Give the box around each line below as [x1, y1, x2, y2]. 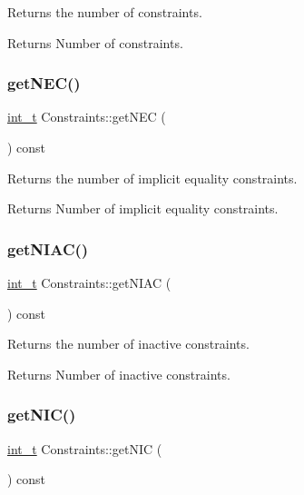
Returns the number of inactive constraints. [7, 334, 250, 353]
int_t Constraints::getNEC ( [7, 107, 166, 126]
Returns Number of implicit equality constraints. [7, 199, 279, 218]
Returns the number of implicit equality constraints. [7, 168, 298, 187]
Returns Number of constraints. [7, 33, 183, 52]
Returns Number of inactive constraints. [7, 364, 230, 383]
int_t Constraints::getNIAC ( [7, 273, 172, 292]
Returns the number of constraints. [7, 3, 202, 21]
